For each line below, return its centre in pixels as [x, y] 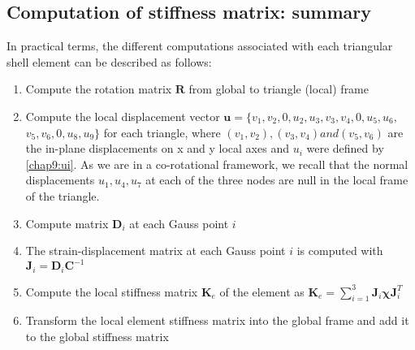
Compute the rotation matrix [99, 89]
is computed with [340, 251]
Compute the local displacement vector [123, 116]
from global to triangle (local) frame [279, 89]
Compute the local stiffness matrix [112, 291]
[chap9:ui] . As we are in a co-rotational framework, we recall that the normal [217, 164]
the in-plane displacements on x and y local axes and [157, 148]
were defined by [345, 148]
